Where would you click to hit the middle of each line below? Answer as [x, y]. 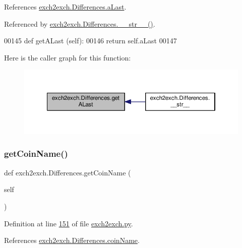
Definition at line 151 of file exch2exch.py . [69, 223]
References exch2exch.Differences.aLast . [65, 7]
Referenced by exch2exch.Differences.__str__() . [80, 23]
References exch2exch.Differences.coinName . [72, 240]
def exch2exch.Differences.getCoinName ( [68, 172]
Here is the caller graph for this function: [68, 57]
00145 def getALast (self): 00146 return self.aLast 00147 [90, 41]
